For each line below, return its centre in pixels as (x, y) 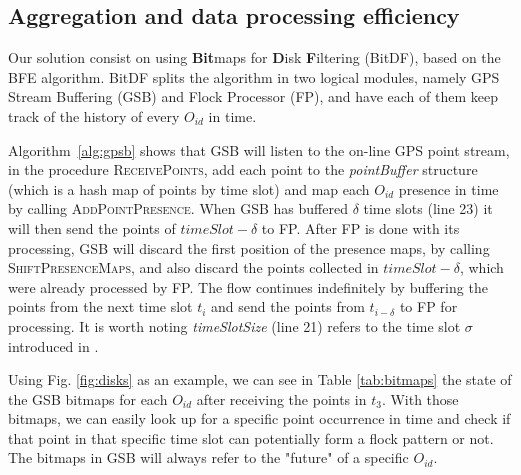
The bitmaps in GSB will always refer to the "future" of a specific (208, 457)
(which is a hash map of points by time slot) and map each (189, 188)
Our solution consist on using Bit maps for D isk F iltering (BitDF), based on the (254, 57)
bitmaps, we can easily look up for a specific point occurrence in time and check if (259, 418)
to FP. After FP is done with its (360, 227)
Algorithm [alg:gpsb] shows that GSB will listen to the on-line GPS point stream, (259, 149)
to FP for (428, 306)
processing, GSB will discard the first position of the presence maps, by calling (249, 247)
